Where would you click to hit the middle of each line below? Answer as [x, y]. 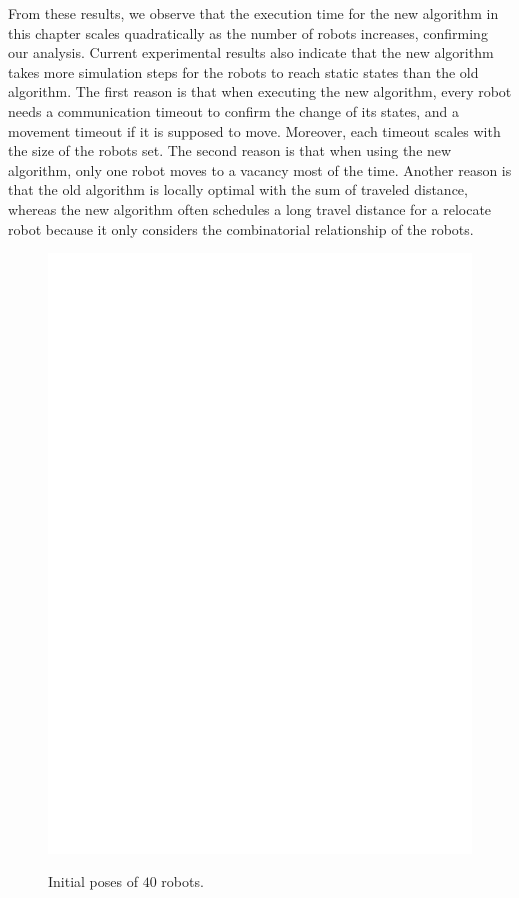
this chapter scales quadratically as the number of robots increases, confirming [248, 32]
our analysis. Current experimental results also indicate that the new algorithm [251, 52]
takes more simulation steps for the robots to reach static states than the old [243, 71]
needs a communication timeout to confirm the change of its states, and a [234, 110]
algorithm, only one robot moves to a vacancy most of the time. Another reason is [260, 169]
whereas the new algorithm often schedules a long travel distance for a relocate [250, 208]
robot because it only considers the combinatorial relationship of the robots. [241, 228]
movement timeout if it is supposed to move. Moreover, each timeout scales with [254, 130]
